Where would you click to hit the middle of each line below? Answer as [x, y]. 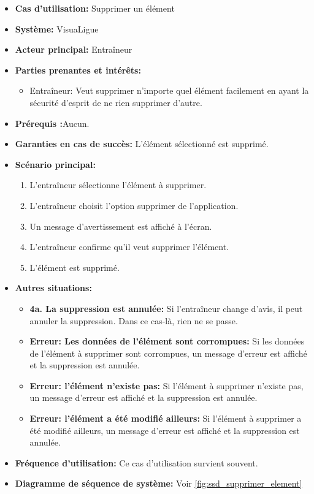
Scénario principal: [55, 164]
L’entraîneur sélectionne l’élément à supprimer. [118, 185]
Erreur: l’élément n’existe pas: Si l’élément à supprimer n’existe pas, [167, 385]
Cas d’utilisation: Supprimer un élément [95, 8]
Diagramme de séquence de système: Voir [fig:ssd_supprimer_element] [159, 483]
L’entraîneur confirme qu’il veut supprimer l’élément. [129, 247]
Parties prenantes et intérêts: [78, 70]
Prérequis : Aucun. [52, 123]
